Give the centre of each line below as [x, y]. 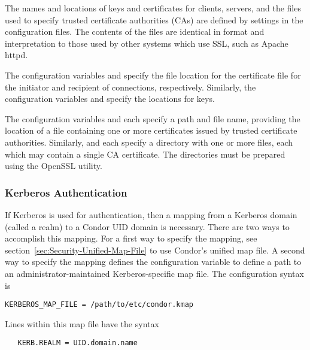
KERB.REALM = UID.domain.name [77, 343]
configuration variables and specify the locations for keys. [110, 99]
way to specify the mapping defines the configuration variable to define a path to [153, 262]
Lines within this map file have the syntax [82, 323]
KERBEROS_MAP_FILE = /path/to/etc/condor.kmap [99, 305]
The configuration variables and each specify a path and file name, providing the [153, 118]
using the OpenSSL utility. [54, 166]
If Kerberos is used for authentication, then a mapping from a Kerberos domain [151, 214]
